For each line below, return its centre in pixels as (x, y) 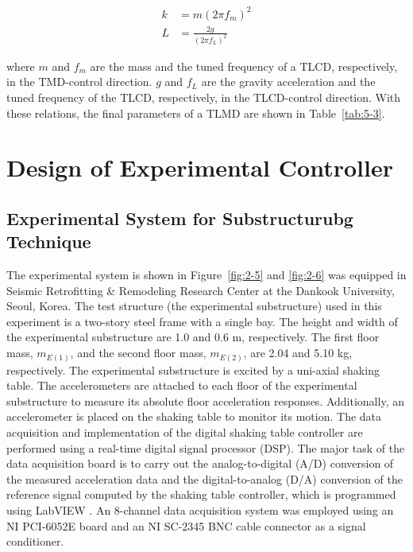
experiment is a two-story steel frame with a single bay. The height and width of (202, 321)
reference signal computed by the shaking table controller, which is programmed (201, 494)
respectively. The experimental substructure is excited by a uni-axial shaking (193, 369)
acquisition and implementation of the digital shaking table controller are (185, 431)
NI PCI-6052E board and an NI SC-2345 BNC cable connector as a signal (186, 525)
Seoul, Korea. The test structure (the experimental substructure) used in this (194, 306)
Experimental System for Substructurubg (180, 218)
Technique (49, 241)
